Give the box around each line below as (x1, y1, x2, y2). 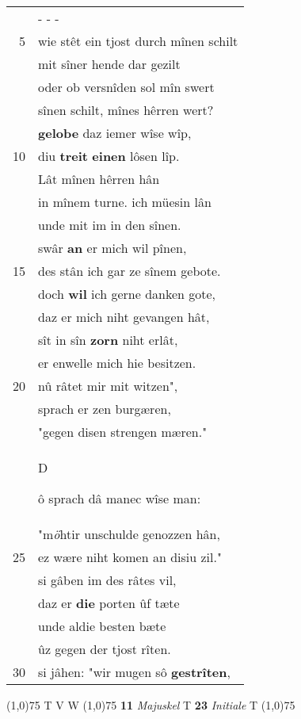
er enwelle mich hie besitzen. (38, 354, 196, 372)
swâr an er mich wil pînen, (38, 239, 187, 257)
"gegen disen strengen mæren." (38, 423, 208, 441)
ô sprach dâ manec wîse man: (38, 489, 201, 507)
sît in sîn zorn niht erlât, (38, 331, 178, 349)
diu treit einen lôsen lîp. (38, 147, 180, 165)
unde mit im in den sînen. (38, 216, 181, 234)
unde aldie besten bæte (38, 617, 166, 635)
